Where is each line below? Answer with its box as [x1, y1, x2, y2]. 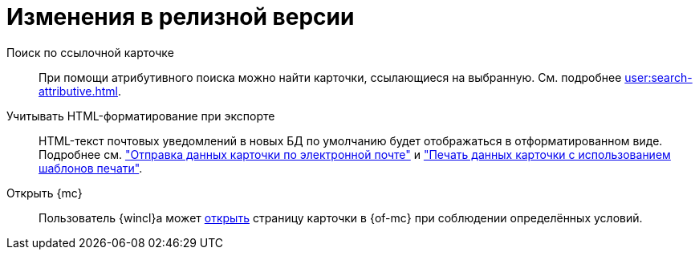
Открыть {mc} [6, 185, 83, 200]
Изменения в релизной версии [6, 3, 355, 30]
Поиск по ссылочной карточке [6, 45, 174, 59]
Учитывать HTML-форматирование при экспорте [6, 108, 275, 123]
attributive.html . [39, 83, 121, 98]
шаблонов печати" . [39, 161, 143, 175]
